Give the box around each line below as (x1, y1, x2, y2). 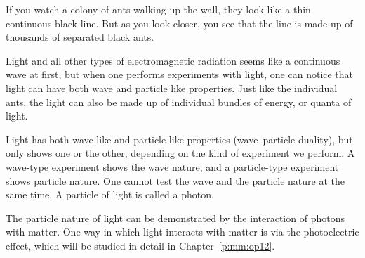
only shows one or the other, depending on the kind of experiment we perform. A (6, 146, 355, 160)
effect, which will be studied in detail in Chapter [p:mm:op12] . (6, 238, 275, 252)
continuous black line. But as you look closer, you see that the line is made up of (6, 15, 353, 30)
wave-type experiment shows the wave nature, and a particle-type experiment (6, 159, 339, 174)
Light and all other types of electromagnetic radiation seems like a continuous (6, 53, 340, 67)
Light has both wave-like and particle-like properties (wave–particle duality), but (6, 131, 353, 146)
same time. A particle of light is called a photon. (6, 187, 214, 202)
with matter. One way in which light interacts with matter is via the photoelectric (6, 224, 359, 239)
